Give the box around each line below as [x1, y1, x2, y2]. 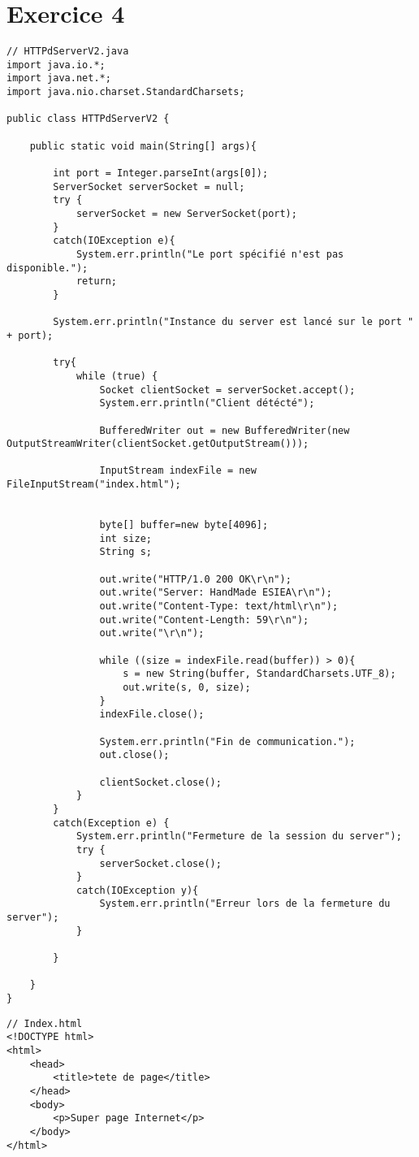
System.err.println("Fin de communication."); [99, 735, 356, 747]
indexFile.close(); [99, 708, 205, 721]
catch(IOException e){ [53, 235, 175, 247]
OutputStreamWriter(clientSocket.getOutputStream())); [6, 438, 309, 450]
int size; [99, 532, 152, 544]
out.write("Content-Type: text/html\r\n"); [99, 600, 339, 613]
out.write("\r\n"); [99, 627, 205, 639]
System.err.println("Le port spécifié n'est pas [76, 248, 344, 260]
